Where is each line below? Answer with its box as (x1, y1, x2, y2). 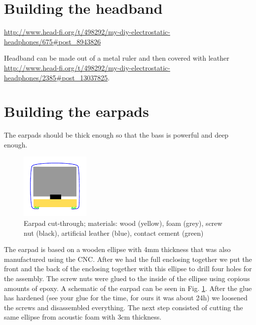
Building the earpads (4, 101, 149, 121)
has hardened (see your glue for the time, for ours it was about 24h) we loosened (4, 292, 248, 303)
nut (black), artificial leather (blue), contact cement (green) (24, 227, 204, 238)
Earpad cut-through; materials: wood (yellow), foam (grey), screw (24, 218, 222, 228)
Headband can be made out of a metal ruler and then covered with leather (4, 53, 229, 63)
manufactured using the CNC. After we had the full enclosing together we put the (4, 253, 252, 264)
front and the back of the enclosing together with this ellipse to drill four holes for (4, 263, 252, 274)
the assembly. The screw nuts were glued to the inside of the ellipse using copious (4, 273, 250, 284)
